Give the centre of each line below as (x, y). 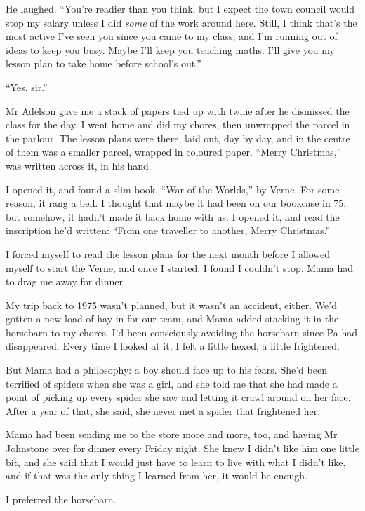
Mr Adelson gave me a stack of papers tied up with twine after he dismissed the (178, 110)
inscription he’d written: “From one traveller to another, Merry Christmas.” (168, 230)
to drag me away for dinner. (66, 281)
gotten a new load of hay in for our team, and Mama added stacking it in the (172, 319)
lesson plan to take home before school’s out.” (104, 63)
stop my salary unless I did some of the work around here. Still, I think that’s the (181, 22)
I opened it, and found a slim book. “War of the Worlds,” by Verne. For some (173, 189)
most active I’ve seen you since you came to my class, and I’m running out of (172, 36)
